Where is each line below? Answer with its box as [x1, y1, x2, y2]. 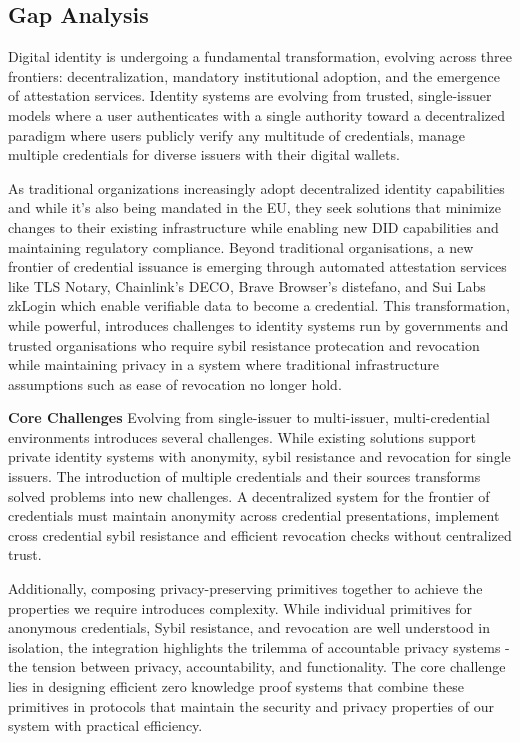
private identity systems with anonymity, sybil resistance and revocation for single [8, 446, 511, 467]
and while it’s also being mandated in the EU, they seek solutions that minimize [8, 197, 501, 218]
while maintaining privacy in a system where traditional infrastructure [8, 354, 440, 375]
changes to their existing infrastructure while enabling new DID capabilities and [8, 216, 499, 237]
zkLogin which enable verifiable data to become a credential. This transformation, [8, 295, 510, 316]
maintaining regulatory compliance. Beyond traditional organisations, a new [8, 236, 474, 257]
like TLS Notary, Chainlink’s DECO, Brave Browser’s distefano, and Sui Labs [8, 275, 486, 296]
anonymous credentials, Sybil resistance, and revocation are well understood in [8, 617, 491, 638]
